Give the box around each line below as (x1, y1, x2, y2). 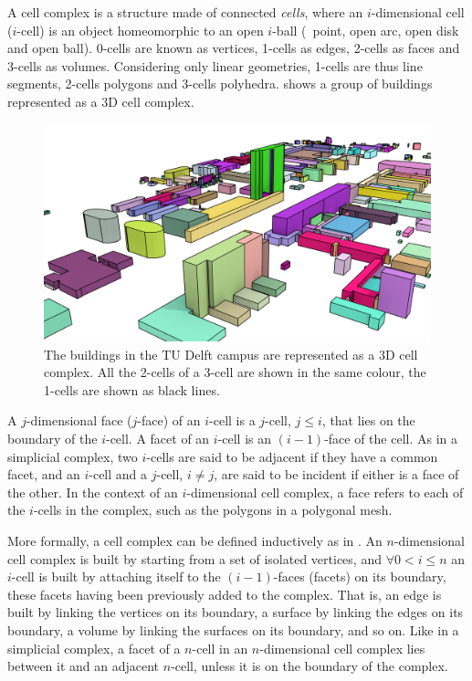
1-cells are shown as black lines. (44, 380, 220, 399)
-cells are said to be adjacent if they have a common (146, 446, 438, 466)
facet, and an (7, 465, 80, 484)
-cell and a (89, 465, 148, 484)
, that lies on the (321, 411, 415, 430)
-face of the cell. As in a (324, 429, 458, 448)
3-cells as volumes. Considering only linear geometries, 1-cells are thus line (7, 56, 423, 75)
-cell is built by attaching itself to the (11, 567, 221, 586)
